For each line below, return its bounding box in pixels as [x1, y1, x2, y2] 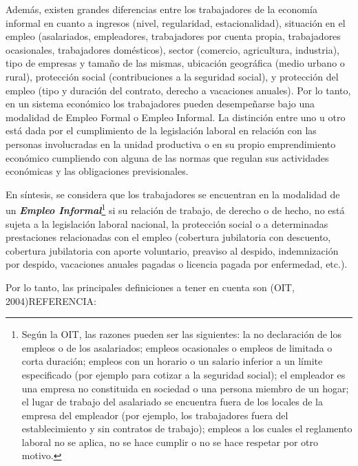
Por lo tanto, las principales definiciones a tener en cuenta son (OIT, [6, 279, 295, 294]
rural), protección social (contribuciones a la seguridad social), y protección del [6, 69, 339, 83]
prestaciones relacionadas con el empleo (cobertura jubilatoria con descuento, [6, 230, 331, 244]
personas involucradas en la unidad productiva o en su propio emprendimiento [6, 136, 336, 151]
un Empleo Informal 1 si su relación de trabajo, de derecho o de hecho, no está [6, 201, 345, 217]
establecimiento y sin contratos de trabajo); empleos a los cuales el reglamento [21, 421, 352, 436]
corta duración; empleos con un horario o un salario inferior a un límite [21, 354, 323, 368]
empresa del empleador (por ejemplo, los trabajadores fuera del [21, 407, 288, 422]
